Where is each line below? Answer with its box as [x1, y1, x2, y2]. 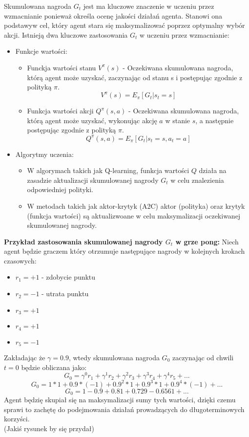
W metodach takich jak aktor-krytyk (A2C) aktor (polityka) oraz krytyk [27, 200, 245, 211]
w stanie [165, 115, 190, 125]
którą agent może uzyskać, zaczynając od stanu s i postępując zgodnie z [27, 72, 243, 82]
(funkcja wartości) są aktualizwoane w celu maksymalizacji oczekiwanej [27, 210, 241, 220]
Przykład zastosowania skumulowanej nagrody [4, 236, 163, 246]
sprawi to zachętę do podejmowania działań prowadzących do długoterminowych [4, 404, 245, 414]
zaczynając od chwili [172, 352, 234, 363]
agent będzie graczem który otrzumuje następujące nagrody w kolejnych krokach [4, 246, 245, 256]
